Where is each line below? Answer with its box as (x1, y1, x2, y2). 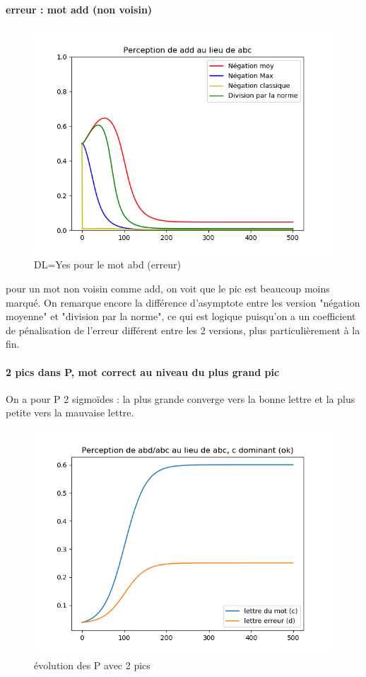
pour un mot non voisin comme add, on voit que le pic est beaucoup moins (6, 280, 330, 295)
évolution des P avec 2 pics (34, 657, 150, 672)
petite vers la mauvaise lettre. (6, 405, 134, 420)
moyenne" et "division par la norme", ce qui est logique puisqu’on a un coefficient (6, 309, 356, 324)
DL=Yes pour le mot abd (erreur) (34, 257, 181, 272)
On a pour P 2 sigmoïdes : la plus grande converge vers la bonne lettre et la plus (6, 391, 355, 406)
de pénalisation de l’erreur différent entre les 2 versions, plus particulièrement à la (6, 322, 360, 337)
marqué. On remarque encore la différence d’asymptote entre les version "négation (6, 295, 360, 309)
